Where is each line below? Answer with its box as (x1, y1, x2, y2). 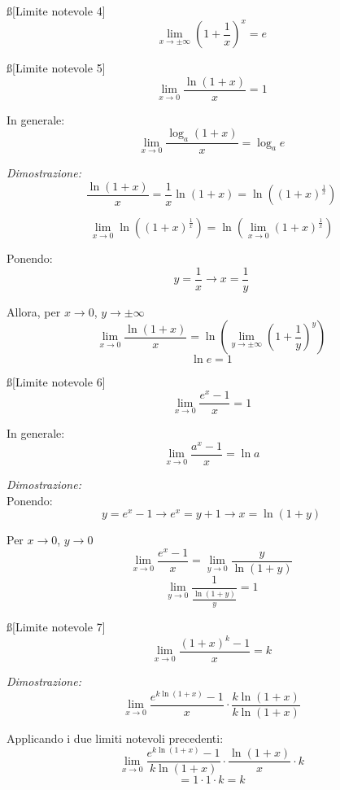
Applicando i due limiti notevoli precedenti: (7, 729, 224, 746)
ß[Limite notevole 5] (7, 59, 106, 76)
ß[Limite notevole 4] (7, 2, 106, 19)
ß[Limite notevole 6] (7, 373, 106, 391)
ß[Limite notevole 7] (7, 618, 106, 635)
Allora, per (7, 303, 61, 320)
